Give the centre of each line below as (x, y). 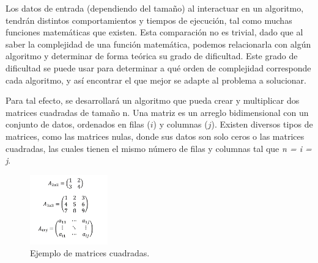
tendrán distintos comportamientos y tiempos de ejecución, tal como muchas (149, 20)
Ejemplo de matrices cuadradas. (90, 253)
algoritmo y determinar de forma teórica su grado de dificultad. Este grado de (152, 56)
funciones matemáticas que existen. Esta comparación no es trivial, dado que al (154, 32)
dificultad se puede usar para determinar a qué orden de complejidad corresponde (158, 67)
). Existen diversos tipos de (262, 124)
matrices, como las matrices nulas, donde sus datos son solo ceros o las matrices (155, 136)
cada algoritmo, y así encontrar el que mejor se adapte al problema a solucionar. (156, 80)
